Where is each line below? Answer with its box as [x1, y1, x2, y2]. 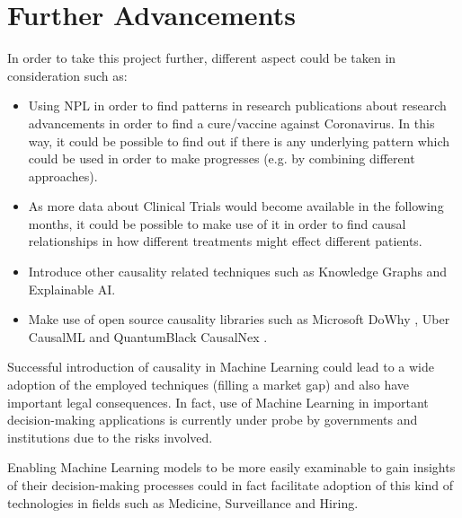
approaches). [28, 166, 98, 185]
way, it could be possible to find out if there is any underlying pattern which [28, 131, 450, 150]
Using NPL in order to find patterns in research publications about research [28, 96, 447, 115]
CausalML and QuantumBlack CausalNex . [28, 327, 268, 346]
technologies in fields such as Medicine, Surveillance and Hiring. [7, 493, 359, 512]
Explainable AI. [28, 279, 116, 298]
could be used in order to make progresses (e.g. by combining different [28, 149, 415, 168]
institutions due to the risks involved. [7, 427, 213, 446]
